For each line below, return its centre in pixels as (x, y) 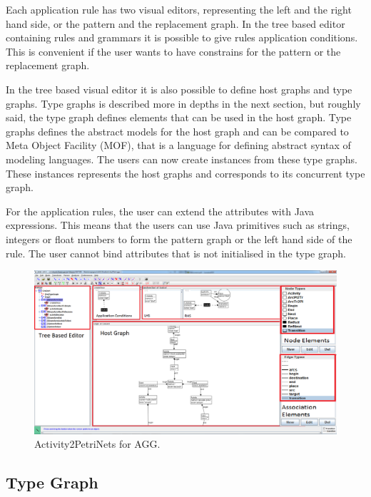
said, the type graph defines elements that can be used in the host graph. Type (179, 117)
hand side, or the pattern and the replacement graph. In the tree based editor (176, 23)
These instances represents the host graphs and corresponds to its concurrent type (185, 173)
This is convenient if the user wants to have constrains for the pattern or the (173, 51)
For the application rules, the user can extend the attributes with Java (160, 211)
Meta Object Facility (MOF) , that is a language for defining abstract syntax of (178, 145)
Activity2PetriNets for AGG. (97, 444)
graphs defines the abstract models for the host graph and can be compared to (177, 131)
